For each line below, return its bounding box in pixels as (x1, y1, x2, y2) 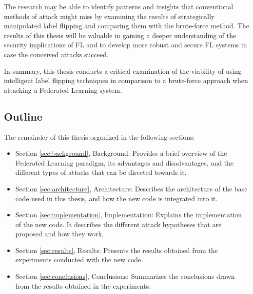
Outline (4, 108, 42, 124)
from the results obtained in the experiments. (15, 280, 151, 291)
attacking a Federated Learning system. (4, 84, 122, 95)
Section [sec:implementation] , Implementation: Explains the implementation (15, 210, 242, 220)
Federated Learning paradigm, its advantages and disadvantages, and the (15, 157, 234, 168)
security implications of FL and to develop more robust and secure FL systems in (4, 40, 247, 50)
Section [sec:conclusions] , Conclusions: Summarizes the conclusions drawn (15, 271, 235, 281)
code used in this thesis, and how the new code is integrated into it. (15, 193, 218, 203)
